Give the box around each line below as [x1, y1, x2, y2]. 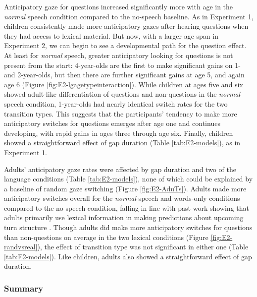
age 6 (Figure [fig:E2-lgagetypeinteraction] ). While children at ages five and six [4, 79, 243, 89]
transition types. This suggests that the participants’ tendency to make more [4, 108, 237, 119]
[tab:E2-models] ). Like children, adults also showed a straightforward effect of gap [4, 251, 252, 261]
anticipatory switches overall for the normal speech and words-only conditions [4, 193, 240, 203]
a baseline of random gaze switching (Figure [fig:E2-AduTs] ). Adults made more [4, 183, 247, 193]
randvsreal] [4, 241, 38, 252]
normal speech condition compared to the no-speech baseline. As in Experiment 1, [4, 11, 254, 21]
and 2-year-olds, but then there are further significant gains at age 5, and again [4, 69, 245, 80]
